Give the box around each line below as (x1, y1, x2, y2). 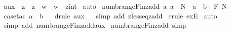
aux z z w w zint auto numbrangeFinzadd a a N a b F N (3, 1, 227, 11)
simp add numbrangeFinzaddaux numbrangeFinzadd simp (3, 20, 187, 30)
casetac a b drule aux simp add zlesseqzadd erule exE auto (3, 10, 217, 20)
